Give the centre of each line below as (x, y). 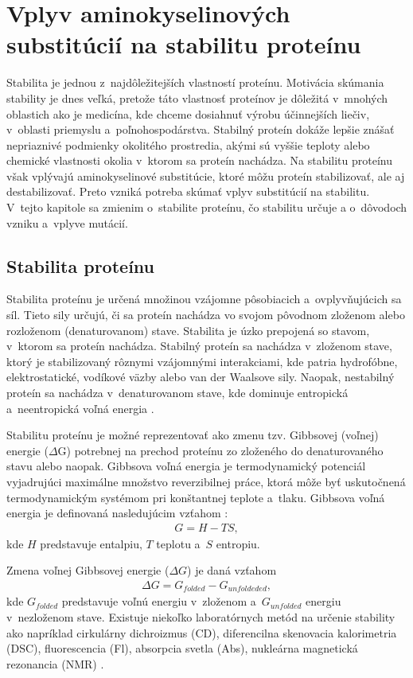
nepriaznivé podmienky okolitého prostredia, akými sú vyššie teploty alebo (188, 144)
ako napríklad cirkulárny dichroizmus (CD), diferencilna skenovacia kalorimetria (202, 632)
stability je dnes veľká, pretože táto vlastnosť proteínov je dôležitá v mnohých (197, 97)
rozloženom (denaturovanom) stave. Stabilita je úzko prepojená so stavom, (188, 330)
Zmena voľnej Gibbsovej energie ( (88, 570)
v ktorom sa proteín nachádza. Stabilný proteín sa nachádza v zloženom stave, (199, 346)
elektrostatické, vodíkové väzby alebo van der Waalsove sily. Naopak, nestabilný (201, 377)
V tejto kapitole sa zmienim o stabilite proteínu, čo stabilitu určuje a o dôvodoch (207, 207)
